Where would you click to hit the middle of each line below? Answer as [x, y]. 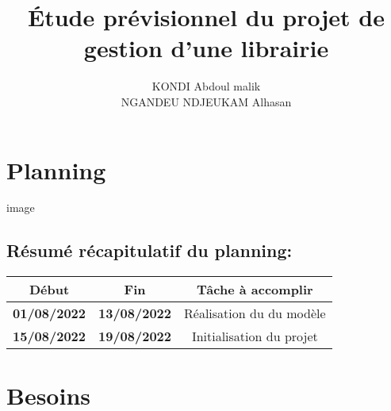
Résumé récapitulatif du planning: [149, 250]
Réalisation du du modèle [255, 313]
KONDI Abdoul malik [206, 86]
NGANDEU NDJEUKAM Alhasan [206, 101]
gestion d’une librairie [206, 48]
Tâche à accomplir [255, 290]
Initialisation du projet [255, 336]
